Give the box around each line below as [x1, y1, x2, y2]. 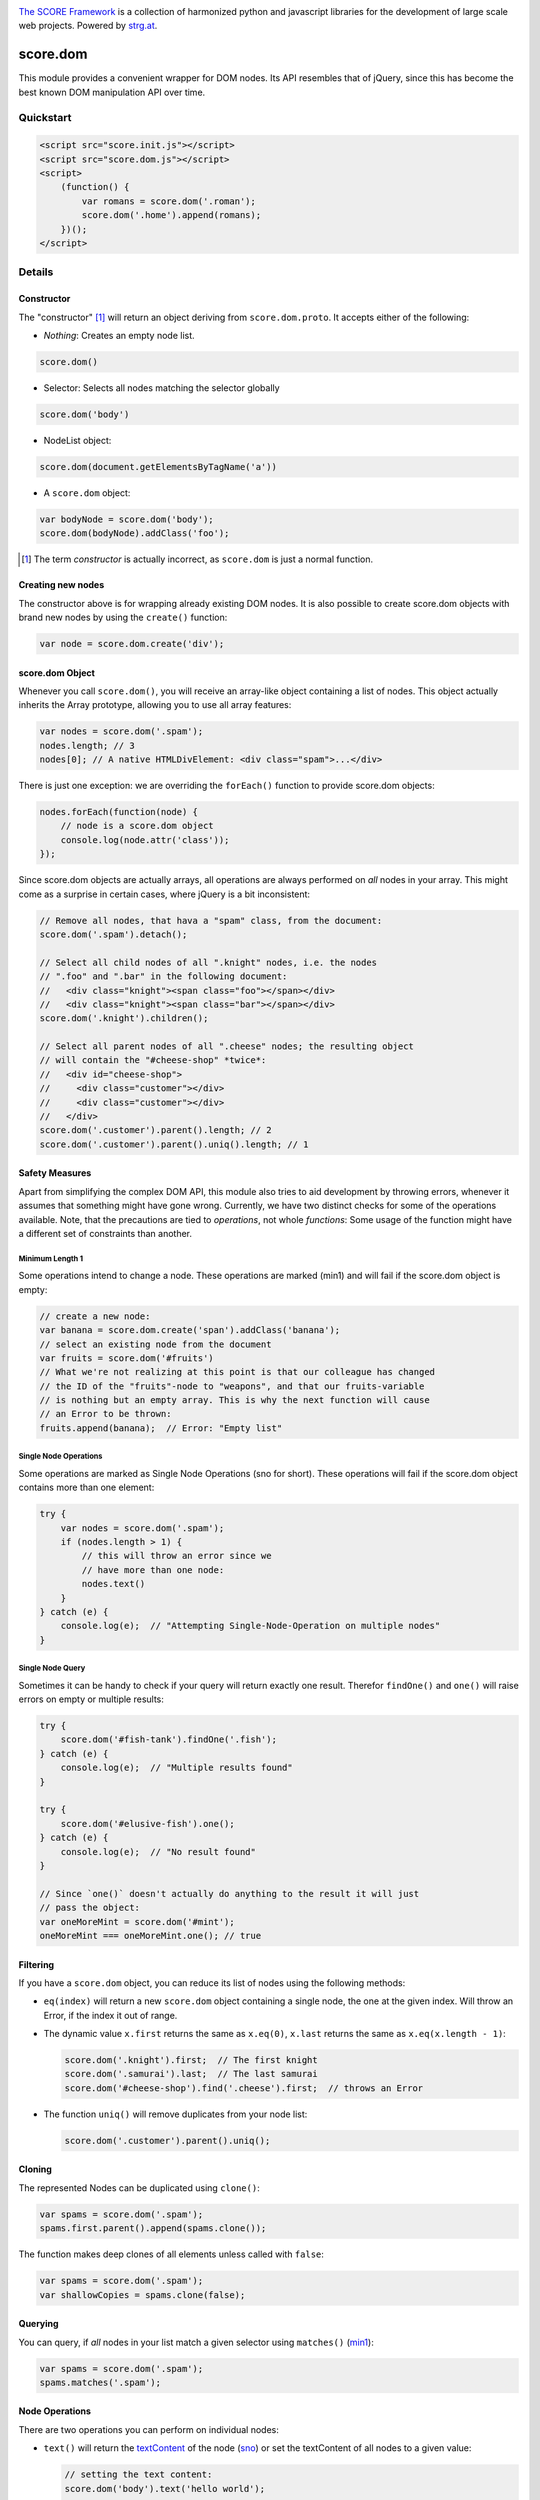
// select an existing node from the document [39, 1338, 272, 1350]
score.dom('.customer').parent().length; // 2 [39, 1125, 272, 1136]
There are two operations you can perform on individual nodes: [18, 2423, 280, 2435]
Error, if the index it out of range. [43, 2009, 178, 2021]
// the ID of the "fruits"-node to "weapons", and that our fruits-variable [39, 1380, 425, 1392]
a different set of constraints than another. [18, 1227, 193, 1239]
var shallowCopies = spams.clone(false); [39, 2289, 246, 2300]
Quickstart [18, 111, 72, 125]
